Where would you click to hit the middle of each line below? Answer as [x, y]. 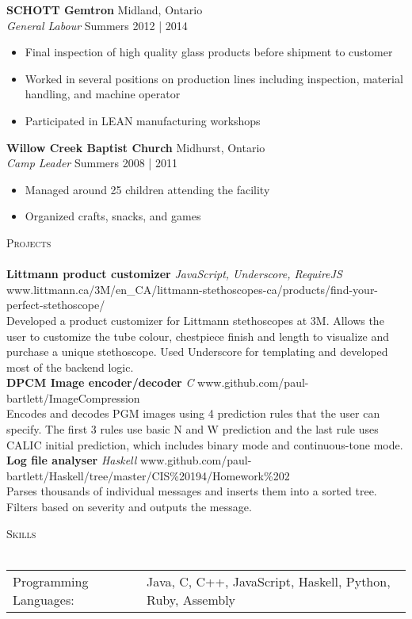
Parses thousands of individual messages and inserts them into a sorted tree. [192, 491]
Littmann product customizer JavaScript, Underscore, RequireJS [174, 274]
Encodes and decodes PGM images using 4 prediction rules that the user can [193, 413]
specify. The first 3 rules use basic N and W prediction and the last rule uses [193, 429]
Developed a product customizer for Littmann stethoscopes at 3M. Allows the [195, 320]
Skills [21, 533]
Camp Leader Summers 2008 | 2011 [92, 163]
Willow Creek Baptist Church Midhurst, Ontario [136, 147]
